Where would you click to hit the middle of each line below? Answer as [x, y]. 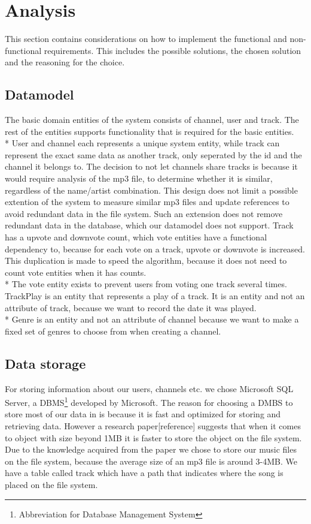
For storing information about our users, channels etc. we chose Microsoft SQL [149, 388]
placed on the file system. [51, 484]
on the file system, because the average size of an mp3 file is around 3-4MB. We [151, 461]
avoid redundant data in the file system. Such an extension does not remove [144, 213]
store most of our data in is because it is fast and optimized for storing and [143, 414]
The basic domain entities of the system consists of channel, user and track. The [152, 120]
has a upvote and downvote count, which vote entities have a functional [136, 237]
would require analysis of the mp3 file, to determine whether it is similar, [139, 178]
